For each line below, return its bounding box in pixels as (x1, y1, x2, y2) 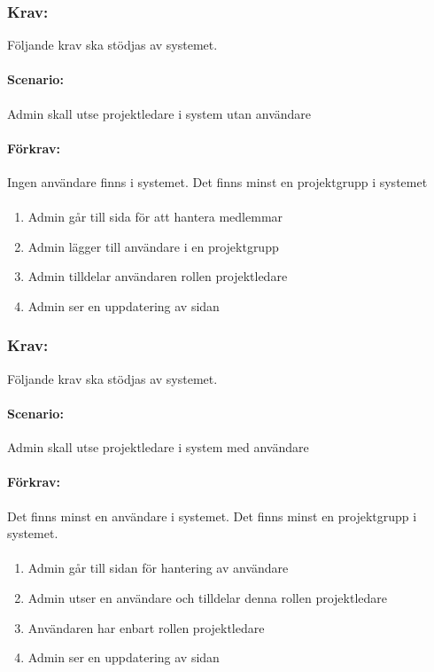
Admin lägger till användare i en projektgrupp (27, 237, 279, 255)
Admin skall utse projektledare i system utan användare (7, 104, 312, 122)
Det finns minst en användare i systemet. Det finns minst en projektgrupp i (7, 506, 417, 525)
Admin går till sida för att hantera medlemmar (27, 207, 283, 226)
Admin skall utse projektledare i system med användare (7, 438, 309, 457)
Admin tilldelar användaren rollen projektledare (27, 267, 288, 285)
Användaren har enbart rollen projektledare (27, 618, 265, 637)
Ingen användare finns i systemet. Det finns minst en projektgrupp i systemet (7, 173, 428, 191)
